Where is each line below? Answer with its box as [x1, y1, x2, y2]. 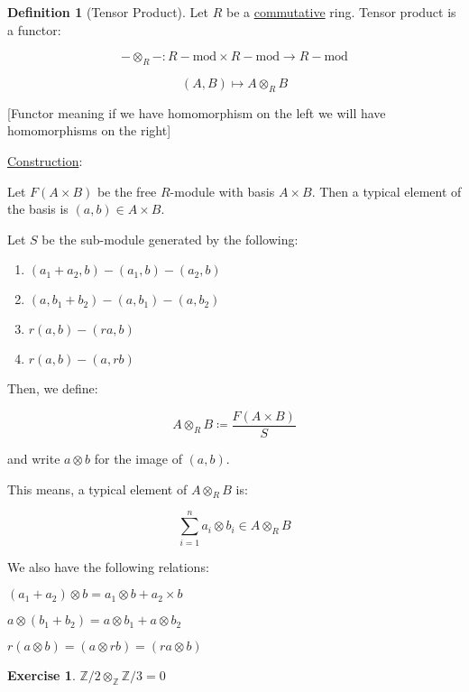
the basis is [7, 199, 69, 218]
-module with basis [170, 181, 275, 200]
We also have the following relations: [7, 557, 209, 576]
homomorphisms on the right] [7, 121, 171, 140]
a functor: [7, 20, 61, 39]
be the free [97, 181, 157, 200]
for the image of [94, 449, 182, 467]
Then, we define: [7, 379, 98, 398]
